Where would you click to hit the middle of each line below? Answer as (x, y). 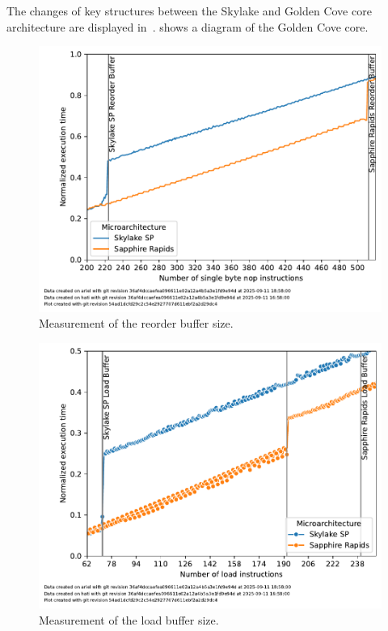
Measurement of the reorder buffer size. (136, 323)
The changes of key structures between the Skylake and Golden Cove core (189, 11)
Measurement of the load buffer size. (129, 619)
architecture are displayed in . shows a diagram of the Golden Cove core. (188, 26)
